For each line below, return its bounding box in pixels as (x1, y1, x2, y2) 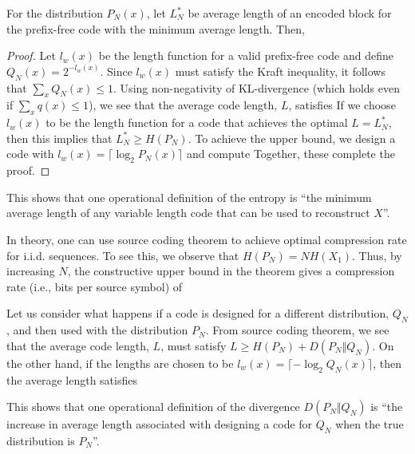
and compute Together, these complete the (186, 145, 395, 162)
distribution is (6, 432, 75, 448)
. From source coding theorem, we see (205, 322, 389, 338)
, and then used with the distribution (6, 322, 188, 338)
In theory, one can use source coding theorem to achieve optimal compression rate (6, 231, 407, 247)
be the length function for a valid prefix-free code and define (98, 47, 393, 64)
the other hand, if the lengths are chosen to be (6, 354, 234, 371)
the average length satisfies (6, 371, 137, 388)
